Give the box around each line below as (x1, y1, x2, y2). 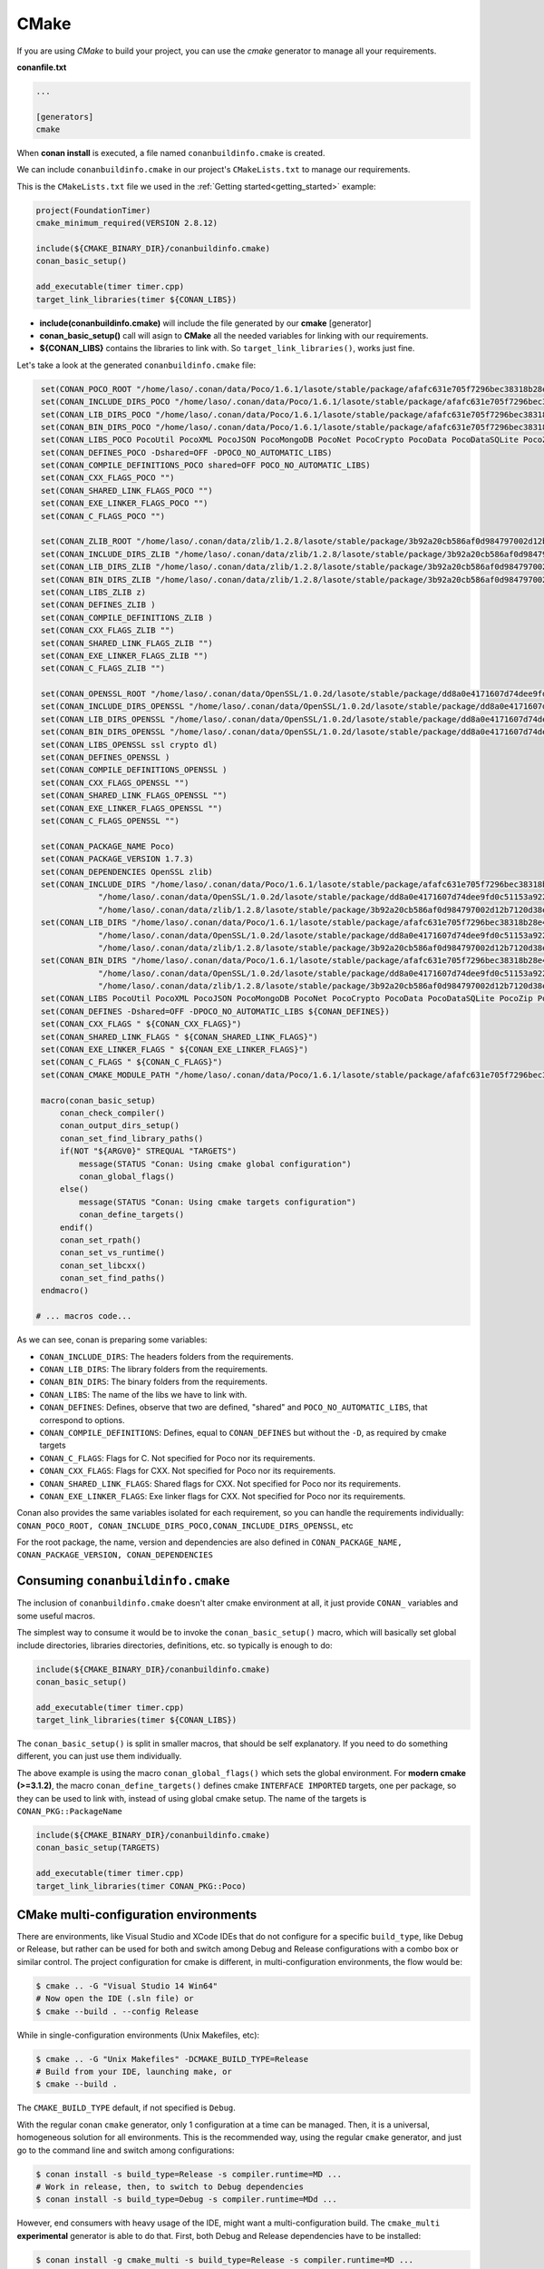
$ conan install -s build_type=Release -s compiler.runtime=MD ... (35, 2169, 343, 2179)
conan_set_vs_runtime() (59, 1248, 166, 1258)
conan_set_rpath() (59, 1234, 142, 1245)
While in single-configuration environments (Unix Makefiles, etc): (16, 2029, 260, 2040)
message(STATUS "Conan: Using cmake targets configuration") (78, 1196, 357, 1207)
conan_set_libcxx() (59, 1260, 147, 1271)
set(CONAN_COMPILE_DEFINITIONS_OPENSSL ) (41, 765, 228, 775)
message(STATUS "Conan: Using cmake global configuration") (78, 1158, 352, 1169)
